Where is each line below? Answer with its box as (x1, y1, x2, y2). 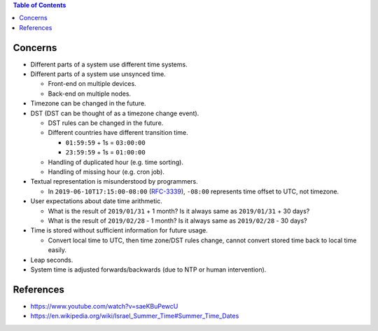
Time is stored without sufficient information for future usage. (30, 226, 208, 235)
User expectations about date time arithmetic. (30, 197, 162, 205)
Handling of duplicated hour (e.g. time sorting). (48, 158, 183, 166)
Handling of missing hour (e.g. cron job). (48, 168, 164, 176)
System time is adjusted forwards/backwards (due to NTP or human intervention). (30, 265, 267, 274)
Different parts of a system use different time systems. (30, 60, 188, 68)
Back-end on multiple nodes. (48, 89, 132, 98)
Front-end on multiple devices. (48, 80, 136, 88)
